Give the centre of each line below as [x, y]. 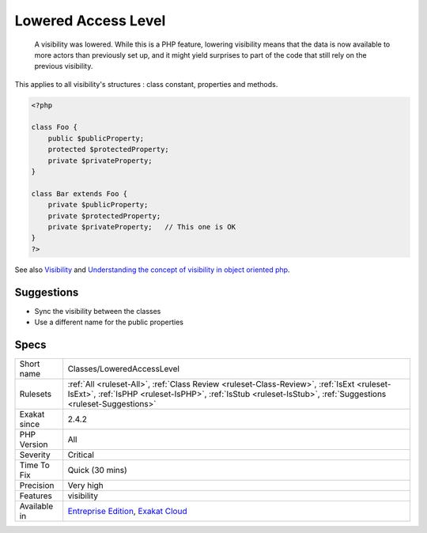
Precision [37, 485]
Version [34, 444]
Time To [35, 465]
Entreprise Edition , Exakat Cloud [127, 511]
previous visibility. [64, 66]
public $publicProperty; [96, 138]
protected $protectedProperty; [108, 149]
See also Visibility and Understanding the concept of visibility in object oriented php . [152, 270]
